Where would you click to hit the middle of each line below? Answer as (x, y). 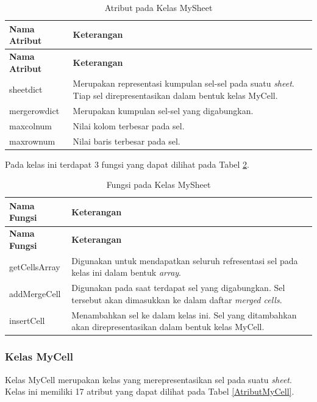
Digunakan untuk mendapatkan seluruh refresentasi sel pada (185, 260)
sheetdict (26, 89)
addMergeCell (35, 293)
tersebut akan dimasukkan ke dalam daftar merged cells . (177, 299)
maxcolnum (30, 125)
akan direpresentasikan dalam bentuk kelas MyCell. (168, 327)
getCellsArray (35, 266)
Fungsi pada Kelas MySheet (158, 185)
